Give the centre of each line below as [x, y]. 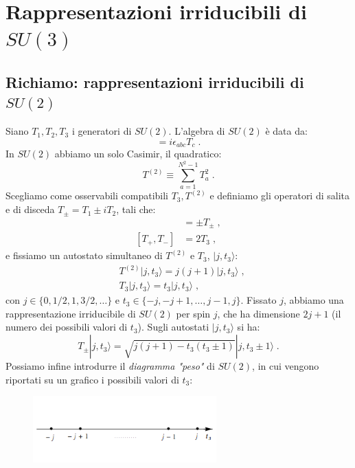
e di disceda [30, 209]
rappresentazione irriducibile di [71, 313]
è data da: [286, 131]
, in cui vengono [286, 366]
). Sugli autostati [173, 327]
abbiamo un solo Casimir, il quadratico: [138, 154]
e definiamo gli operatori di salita [280, 196]
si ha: [249, 327]
